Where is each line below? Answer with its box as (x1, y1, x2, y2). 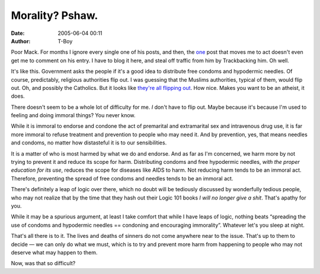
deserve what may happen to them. (11, 249, 98, 256)
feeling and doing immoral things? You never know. (11, 112, 136, 119)
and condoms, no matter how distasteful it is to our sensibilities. (11, 139, 167, 146)
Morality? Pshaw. (11, 9, 98, 22)
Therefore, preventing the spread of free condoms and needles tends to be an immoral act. (11, 175, 233, 182)
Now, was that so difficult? (11, 260, 76, 267)
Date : (11, 30, 25, 37)
